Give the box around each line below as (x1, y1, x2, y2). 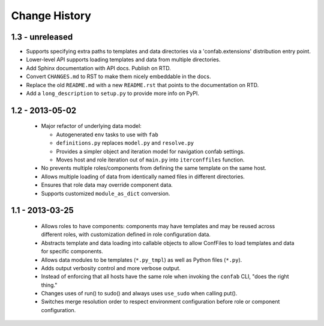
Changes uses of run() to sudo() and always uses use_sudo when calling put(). (41, 290, 238, 297)
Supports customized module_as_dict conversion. (41, 190, 170, 197)
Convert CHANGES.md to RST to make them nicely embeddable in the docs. (26, 73, 211, 80)
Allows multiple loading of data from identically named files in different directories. (41, 173, 245, 180)
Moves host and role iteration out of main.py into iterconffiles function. (56, 156, 245, 163)
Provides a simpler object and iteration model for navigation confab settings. (56, 148, 245, 155)
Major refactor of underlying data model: (41, 122, 142, 130)
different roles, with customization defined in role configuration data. (41, 231, 211, 238)
